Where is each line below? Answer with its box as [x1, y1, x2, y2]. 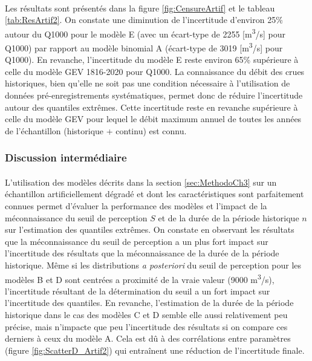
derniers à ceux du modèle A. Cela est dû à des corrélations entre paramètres [5, 332, 291, 345]
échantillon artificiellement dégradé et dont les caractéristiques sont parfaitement [5, 187, 304, 200]
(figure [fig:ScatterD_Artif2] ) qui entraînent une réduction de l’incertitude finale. [5, 343, 305, 356]
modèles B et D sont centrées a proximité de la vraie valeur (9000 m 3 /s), [5, 271, 275, 285]
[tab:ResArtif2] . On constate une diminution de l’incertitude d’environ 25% [5, 13, 283, 26]
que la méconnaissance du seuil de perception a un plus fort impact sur [5, 235, 268, 247]
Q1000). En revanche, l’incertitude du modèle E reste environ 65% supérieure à [5, 53, 299, 66]
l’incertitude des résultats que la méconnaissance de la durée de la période [5, 247, 279, 259]
